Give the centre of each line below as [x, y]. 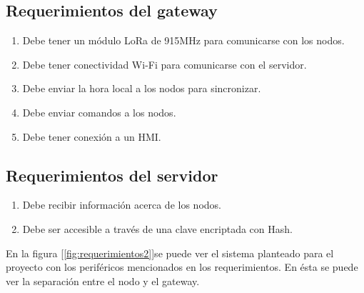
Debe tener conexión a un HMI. [92, 136]
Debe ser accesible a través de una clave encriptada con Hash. [157, 228]
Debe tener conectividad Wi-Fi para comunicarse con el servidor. [165, 64]
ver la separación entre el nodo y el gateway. [103, 280]
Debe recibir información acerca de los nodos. [122, 205]
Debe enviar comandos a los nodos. [99, 112]
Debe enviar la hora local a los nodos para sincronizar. [142, 88]
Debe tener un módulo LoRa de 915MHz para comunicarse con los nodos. [183, 40]
